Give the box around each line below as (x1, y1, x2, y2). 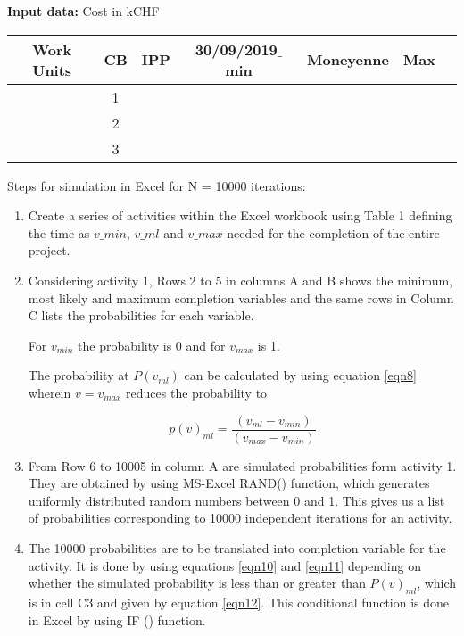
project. (28, 241, 70, 260)
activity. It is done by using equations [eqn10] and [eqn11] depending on (28, 556, 421, 574)
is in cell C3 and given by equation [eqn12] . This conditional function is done (28, 592, 450, 611)
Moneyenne (307, 49, 389, 70)
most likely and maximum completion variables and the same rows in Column (28, 288, 454, 307)
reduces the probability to (126, 383, 268, 401)
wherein (28, 383, 71, 401)
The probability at (28, 366, 129, 384)
